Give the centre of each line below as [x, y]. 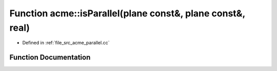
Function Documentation [50, 57]
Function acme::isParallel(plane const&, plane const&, [127, 13]
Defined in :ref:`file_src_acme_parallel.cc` [66, 43]
